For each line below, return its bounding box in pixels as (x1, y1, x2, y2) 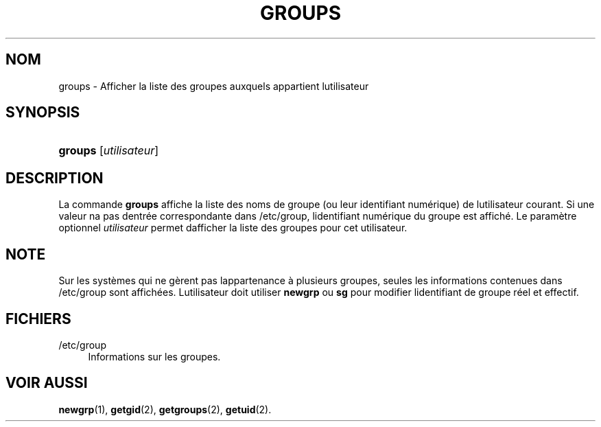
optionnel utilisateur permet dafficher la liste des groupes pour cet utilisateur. (58, 222, 408, 234)
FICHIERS (5, 310, 71, 327)
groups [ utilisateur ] (58, 143, 159, 158)
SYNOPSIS (5, 104, 80, 122)
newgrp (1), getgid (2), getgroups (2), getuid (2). (58, 403, 272, 415)
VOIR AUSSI (5, 374, 88, 392)
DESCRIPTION (5, 169, 104, 187)
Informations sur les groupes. (88, 350, 221, 362)
